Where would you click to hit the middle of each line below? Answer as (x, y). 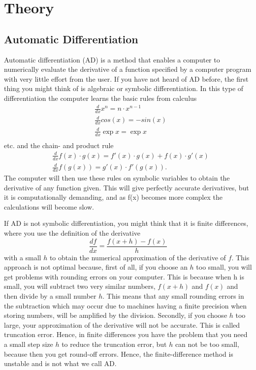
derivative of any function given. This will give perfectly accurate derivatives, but (127, 187)
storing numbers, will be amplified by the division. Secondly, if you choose (116, 315)
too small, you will (224, 267)
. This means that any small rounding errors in (173, 296)
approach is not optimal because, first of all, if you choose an (96, 267)
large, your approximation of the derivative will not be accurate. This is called (122, 324)
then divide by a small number (50, 296)
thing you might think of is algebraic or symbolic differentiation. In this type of (124, 88)
